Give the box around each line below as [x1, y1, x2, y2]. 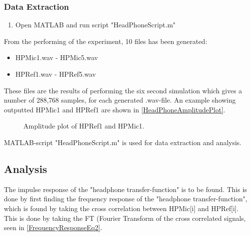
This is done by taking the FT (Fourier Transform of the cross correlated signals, [4, 213, 246, 223]
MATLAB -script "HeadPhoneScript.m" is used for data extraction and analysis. [4, 137, 242, 147]
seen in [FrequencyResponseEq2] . [4, 222, 102, 233]
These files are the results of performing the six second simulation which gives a [4, 85, 242, 95]
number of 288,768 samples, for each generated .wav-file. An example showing [4, 95, 236, 105]
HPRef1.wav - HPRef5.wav [15, 69, 96, 79]
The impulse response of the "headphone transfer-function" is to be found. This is [4, 184, 247, 194]
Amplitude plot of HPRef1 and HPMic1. [23, 121, 144, 131]
